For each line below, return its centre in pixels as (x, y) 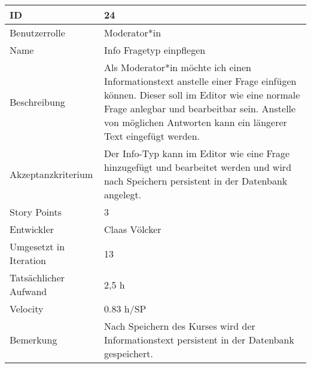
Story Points (36, 212)
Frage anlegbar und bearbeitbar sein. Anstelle (200, 108)
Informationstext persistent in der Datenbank (199, 340)
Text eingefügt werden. (152, 136)
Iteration (28, 260)
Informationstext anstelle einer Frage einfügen (200, 81)
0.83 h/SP (125, 309)
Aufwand (28, 291)
